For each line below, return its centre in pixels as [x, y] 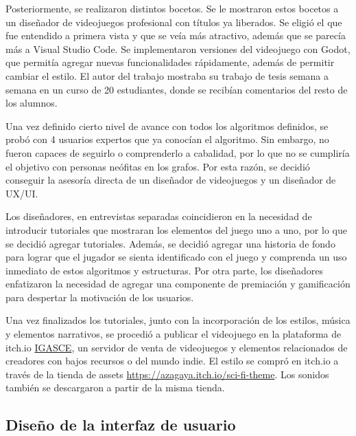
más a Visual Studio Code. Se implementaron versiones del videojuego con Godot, [178, 48]
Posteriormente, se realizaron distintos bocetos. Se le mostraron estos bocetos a [172, 8]
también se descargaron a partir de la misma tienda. [115, 388]
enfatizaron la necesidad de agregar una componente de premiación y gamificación [178, 284]
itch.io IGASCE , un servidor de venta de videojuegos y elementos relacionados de [177, 347]
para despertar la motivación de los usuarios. [100, 297]
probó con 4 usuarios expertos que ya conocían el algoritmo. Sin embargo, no [167, 139]
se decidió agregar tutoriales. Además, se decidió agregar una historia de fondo [170, 243]
